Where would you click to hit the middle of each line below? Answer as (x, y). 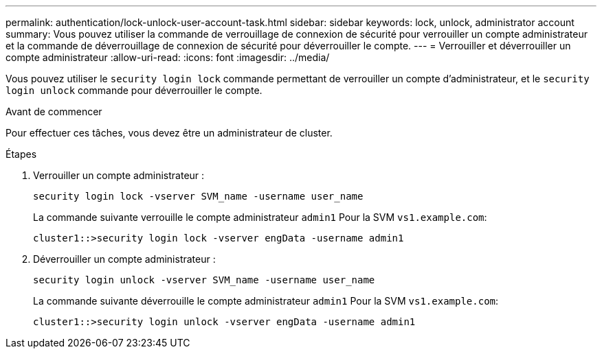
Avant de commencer (54, 111)
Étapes (21, 154)
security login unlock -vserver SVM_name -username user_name (204, 280)
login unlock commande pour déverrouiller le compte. (134, 90)
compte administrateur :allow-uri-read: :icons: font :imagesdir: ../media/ (168, 57)
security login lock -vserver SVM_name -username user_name (198, 196)
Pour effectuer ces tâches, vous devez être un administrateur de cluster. (169, 133)
